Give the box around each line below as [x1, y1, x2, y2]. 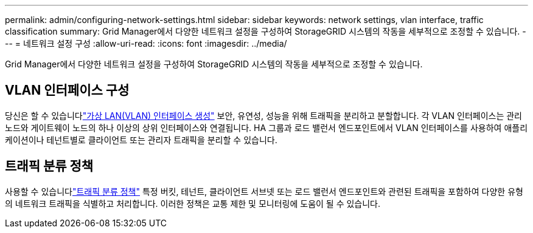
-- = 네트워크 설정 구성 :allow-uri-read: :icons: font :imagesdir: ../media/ [5, 38, 287, 49]
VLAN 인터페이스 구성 [5, 83, 130, 98]
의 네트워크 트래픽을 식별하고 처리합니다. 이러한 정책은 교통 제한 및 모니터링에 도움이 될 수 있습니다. [5, 198, 381, 209]
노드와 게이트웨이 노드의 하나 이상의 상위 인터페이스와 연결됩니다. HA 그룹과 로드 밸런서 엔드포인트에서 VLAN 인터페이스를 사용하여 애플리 [5, 122, 528, 133]
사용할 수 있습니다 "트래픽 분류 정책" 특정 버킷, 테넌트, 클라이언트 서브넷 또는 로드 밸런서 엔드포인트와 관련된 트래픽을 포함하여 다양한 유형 [5, 186, 523, 197]
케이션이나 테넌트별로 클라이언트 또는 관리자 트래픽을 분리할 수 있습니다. [5, 134, 277, 145]
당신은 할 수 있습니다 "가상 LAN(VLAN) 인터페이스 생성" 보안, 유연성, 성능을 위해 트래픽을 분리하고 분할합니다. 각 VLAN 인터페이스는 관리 [5, 110, 522, 121]
